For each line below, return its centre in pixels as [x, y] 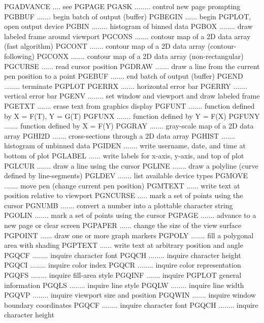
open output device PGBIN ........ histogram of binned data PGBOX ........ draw [128, 26]
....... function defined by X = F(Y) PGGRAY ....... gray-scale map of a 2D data [129, 126]
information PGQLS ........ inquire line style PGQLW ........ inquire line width [124, 285]
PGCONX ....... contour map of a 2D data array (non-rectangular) [140, 56]
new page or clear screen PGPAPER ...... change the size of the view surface [123, 225]
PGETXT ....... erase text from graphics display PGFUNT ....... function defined [129, 105]
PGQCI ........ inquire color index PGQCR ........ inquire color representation [123, 265]
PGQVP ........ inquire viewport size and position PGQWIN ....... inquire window [130, 295]
